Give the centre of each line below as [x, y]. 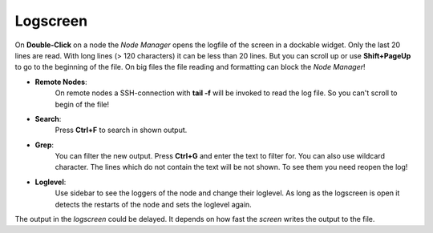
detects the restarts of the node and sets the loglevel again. [153, 204]
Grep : [45, 145]
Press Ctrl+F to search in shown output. [121, 130]
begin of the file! [82, 104]
